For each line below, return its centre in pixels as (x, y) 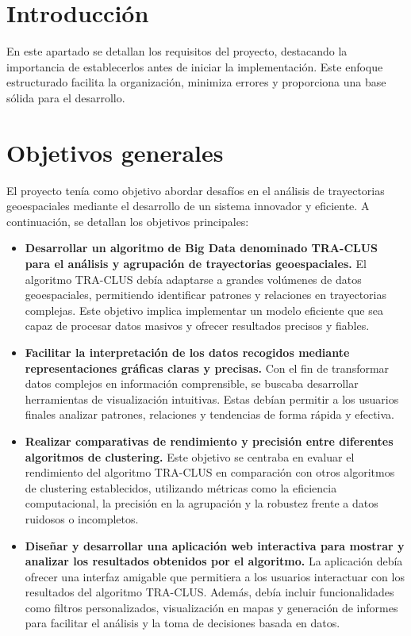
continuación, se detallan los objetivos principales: (128, 221)
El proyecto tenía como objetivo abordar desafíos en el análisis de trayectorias (196, 190)
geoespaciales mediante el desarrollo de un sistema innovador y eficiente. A (188, 206)
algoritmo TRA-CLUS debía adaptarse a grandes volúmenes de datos (193, 279)
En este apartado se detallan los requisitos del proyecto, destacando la (177, 51)
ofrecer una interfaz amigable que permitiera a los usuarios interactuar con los (215, 576)
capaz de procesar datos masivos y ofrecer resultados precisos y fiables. (197, 326)
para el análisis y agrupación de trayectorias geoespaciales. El (196, 263)
